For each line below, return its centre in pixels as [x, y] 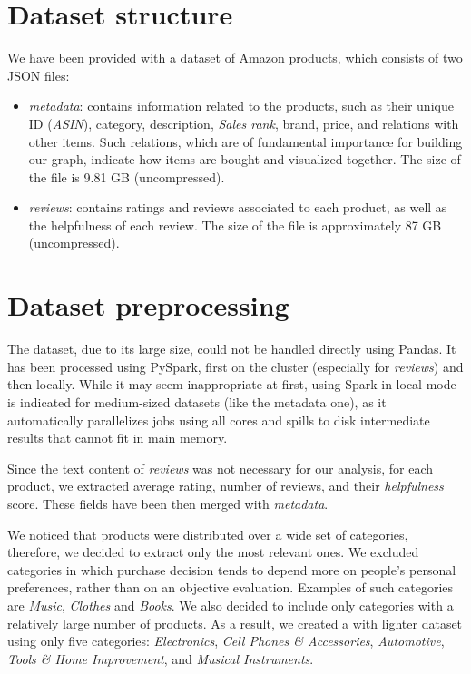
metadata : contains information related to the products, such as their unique [241, 106]
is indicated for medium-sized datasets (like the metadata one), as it [197, 401]
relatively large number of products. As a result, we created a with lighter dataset [235, 623]
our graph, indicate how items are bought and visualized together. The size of [245, 159]
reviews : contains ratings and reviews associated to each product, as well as [238, 207]
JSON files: [39, 75]
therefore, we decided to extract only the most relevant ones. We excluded [213, 552]
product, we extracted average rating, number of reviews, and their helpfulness [226, 486]
